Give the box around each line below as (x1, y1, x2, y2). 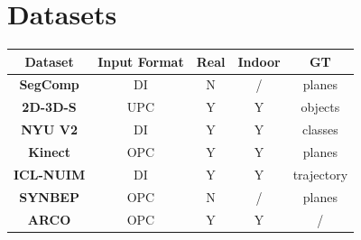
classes (301, 120, 338, 139)
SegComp (19, 75, 79, 94)
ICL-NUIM (14, 164, 86, 183)
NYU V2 (21, 120, 78, 139)
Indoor (237, 51, 281, 70)
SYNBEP (19, 187, 79, 206)
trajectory (292, 164, 348, 183)
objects (301, 97, 340, 116)
